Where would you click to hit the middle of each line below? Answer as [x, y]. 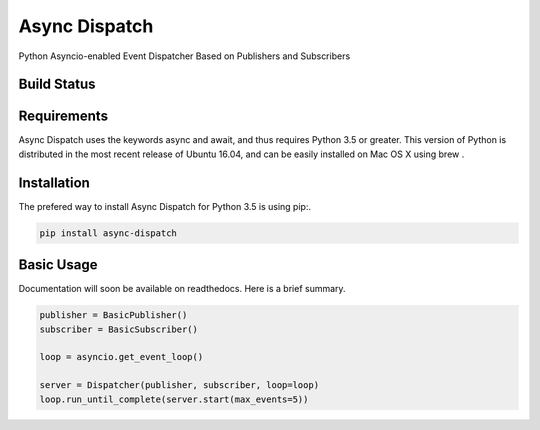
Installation [54, 182]
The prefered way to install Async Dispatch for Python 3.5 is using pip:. [165, 206]
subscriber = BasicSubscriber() [119, 329]
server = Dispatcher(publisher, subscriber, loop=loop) [179, 385]
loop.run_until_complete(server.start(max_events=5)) [174, 399]
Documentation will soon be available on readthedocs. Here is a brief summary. [182, 289]
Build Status [57, 84]
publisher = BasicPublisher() [113, 315]
